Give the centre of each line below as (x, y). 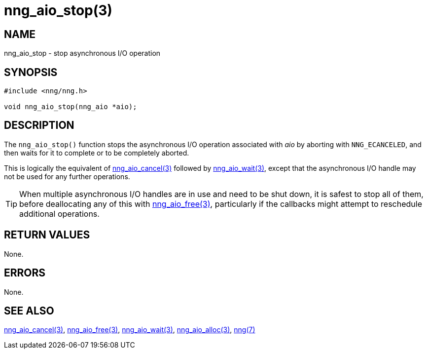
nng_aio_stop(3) (58, 10)
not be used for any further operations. (67, 176)
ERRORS (25, 273)
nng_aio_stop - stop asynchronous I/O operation (82, 53)
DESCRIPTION (39, 125)
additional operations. (59, 214)
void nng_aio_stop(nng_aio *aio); (71, 107)
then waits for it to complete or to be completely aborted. (97, 153)
